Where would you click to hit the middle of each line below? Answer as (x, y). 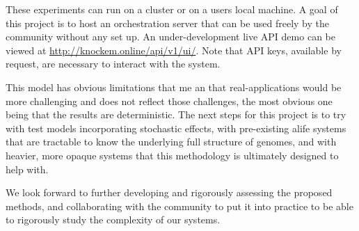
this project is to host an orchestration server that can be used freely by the (168, 23)
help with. (27, 169)
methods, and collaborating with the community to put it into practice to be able (179, 206)
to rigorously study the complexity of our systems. (113, 220)
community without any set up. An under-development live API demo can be (170, 37)
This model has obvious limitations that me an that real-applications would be (174, 87)
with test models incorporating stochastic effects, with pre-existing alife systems (176, 128)
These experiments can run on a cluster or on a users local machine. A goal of (172, 9)
